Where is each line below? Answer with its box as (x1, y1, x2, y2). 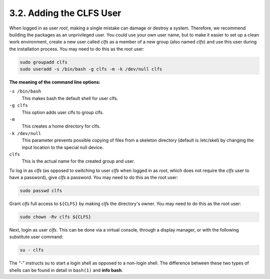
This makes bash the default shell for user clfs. (21, 95, 118, 101)
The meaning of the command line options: (9, 79, 100, 85)
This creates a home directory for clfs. (21, 123, 101, 129)
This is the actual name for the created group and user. (21, 158, 135, 164)
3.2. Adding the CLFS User (9, 7, 121, 18)
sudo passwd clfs (19, 188, 62, 193)
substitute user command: (9, 234, 63, 240)
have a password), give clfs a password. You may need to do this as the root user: (9, 174, 178, 180)
